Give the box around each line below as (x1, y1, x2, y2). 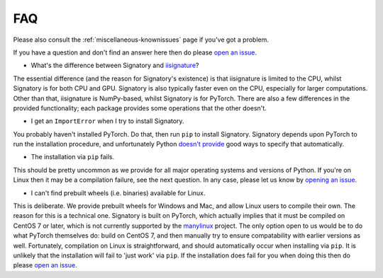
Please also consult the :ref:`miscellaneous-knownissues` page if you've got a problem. (13, 35, 270, 44)
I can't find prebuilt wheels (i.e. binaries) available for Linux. (30, 188, 206, 197)
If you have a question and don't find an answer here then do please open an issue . (13, 48, 257, 57)
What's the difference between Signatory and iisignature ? (30, 61, 199, 70)
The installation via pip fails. (30, 153, 115, 161)
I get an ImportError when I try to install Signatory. (30, 117, 184, 125)
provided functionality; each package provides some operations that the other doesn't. (13, 103, 267, 112)
